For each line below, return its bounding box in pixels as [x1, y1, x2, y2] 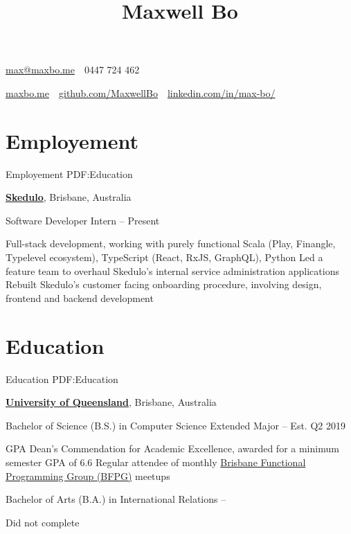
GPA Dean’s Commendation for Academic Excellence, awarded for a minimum [6, 441, 339, 456]
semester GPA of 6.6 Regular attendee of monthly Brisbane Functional [6, 454, 306, 469]
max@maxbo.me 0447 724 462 [6, 62, 140, 77]
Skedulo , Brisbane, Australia [6, 190, 132, 204]
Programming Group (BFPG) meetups [6, 468, 170, 483]
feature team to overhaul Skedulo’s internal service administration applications [6, 263, 339, 278]
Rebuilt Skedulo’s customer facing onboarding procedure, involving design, [6, 277, 322, 292]
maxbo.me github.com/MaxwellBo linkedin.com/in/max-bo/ [6, 85, 276, 100]
